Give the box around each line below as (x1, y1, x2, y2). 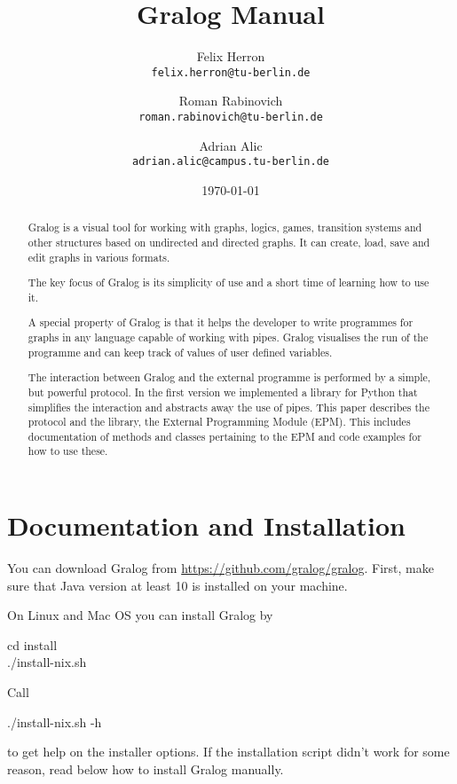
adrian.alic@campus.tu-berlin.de (132, 155, 329, 169)
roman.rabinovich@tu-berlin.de (138, 110, 323, 123)
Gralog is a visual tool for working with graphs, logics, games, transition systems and (28, 220, 422, 235)
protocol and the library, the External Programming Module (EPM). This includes (28, 414, 411, 429)
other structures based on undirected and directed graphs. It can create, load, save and (28, 234, 430, 249)
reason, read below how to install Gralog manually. (7, 759, 284, 778)
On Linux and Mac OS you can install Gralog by (7, 606, 273, 624)
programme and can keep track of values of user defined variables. (28, 344, 333, 359)
